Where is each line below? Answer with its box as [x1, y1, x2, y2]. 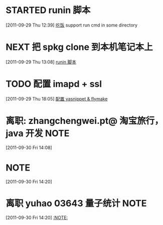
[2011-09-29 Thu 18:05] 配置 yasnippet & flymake [6, 95, 108, 101]
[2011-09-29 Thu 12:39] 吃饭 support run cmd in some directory [6, 22, 137, 28]
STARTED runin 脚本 [6, 4, 91, 16]
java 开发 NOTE [6, 128, 70, 139]
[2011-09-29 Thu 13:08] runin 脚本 [6, 58, 77, 65]
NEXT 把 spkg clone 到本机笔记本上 [6, 41, 153, 53]
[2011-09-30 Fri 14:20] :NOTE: [6, 214, 68, 220]
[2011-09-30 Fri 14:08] [6, 144, 52, 150]
